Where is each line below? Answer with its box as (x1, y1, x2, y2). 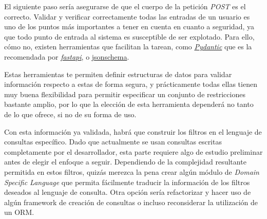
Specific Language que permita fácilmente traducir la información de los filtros (4, 176, 250, 187)
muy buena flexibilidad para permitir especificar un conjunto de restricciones (4, 88, 245, 99)
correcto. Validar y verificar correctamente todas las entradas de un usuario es (4, 11, 250, 22)
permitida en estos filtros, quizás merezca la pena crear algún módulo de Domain (4, 166, 259, 177)
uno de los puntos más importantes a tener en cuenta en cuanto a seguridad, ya (4, 21, 254, 32)
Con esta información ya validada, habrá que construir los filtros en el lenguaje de (4, 126, 262, 137)
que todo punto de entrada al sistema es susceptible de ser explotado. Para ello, (4, 31, 255, 42)
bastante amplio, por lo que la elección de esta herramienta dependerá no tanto (4, 99, 254, 109)
